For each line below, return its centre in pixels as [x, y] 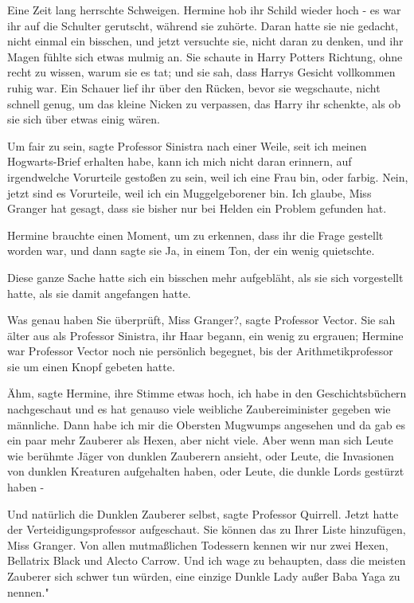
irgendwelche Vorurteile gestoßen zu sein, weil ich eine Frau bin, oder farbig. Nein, [208, 176]
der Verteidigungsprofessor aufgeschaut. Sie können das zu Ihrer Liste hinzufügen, [207, 529]
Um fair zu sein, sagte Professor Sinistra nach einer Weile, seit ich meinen [187, 145]
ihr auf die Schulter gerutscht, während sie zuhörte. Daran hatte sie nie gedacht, [203, 25]
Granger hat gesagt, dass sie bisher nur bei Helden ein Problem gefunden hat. [197, 208]
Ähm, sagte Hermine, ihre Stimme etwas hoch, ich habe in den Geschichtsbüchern [207, 393]
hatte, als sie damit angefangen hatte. [99, 293]
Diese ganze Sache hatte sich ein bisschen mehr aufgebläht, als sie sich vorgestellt [205, 277]
